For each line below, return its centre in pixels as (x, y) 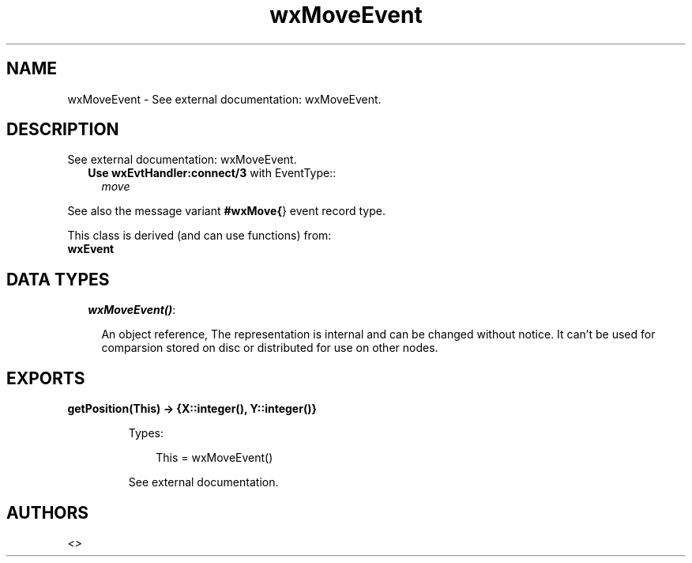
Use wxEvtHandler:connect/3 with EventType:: (212, 173)
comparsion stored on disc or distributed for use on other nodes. (270, 348)
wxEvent (91, 249)
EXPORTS (46, 378)
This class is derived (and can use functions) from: (199, 236)
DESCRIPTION (63, 130)
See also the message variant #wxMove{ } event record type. (226, 211)
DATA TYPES (58, 279)
